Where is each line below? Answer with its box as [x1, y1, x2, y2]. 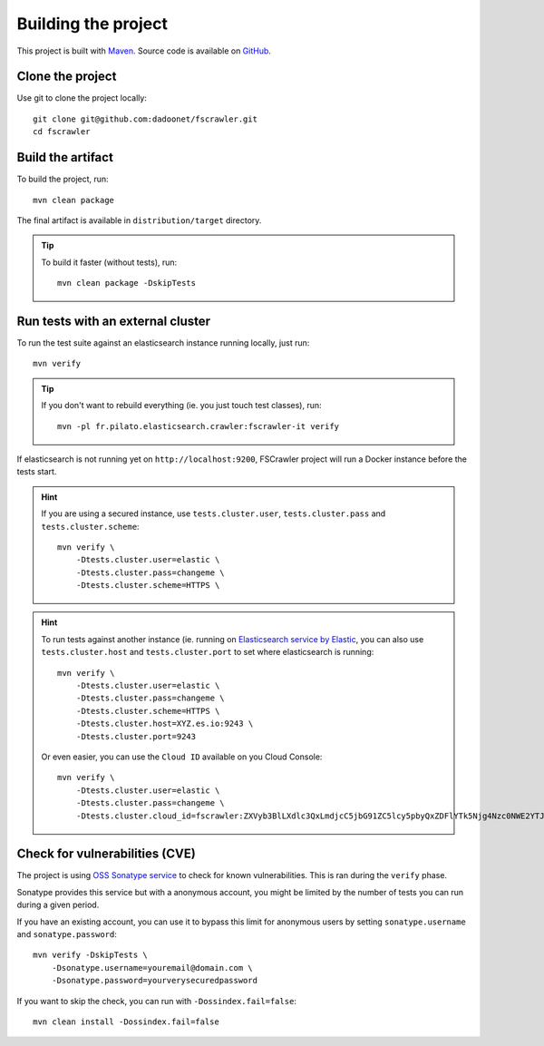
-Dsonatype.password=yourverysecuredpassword [51, 975, 258, 986]
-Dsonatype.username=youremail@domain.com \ [51, 963, 253, 973]
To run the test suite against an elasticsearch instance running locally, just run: [16, 337, 310, 348]
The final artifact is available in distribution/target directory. [16, 214, 262, 226]
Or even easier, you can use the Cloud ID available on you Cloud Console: [41, 751, 323, 762]
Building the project [16, 14, 168, 34]
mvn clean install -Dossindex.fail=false [33, 1016, 219, 1027]
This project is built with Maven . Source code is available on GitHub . [16, 45, 272, 56]
